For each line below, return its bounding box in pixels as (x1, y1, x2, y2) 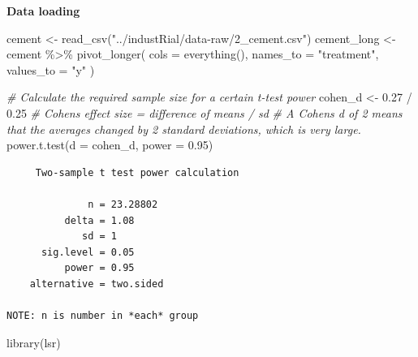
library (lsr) (6, 333, 61, 351)
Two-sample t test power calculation (35, 166, 239, 178)
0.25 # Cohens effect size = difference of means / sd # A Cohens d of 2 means (6, 104, 403, 121)
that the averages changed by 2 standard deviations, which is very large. (6, 120, 361, 137)
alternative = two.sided (29, 277, 164, 290)
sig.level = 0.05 (41, 246, 135, 258)
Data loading (6, 2, 80, 19)
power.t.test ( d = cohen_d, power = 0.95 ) (6, 136, 213, 153)
